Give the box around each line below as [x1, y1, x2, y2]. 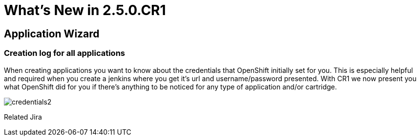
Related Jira [4, 112, 42, 121]
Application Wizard [4, 27, 100, 40]
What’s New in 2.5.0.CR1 [4, 2, 166, 18]
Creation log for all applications [4, 48, 126, 58]
